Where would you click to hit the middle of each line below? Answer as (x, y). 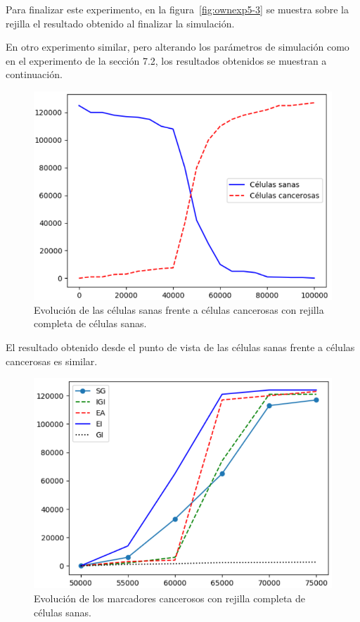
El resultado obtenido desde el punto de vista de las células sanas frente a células (180, 347)
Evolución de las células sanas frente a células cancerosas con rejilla (179, 309)
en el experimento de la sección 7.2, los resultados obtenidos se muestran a (166, 60)
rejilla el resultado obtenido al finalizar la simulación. (120, 23)
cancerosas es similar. (52, 361)
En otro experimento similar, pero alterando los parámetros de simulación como (178, 47)
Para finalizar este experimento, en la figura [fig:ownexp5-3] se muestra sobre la (178, 9)
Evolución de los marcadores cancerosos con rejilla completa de (170, 598)
